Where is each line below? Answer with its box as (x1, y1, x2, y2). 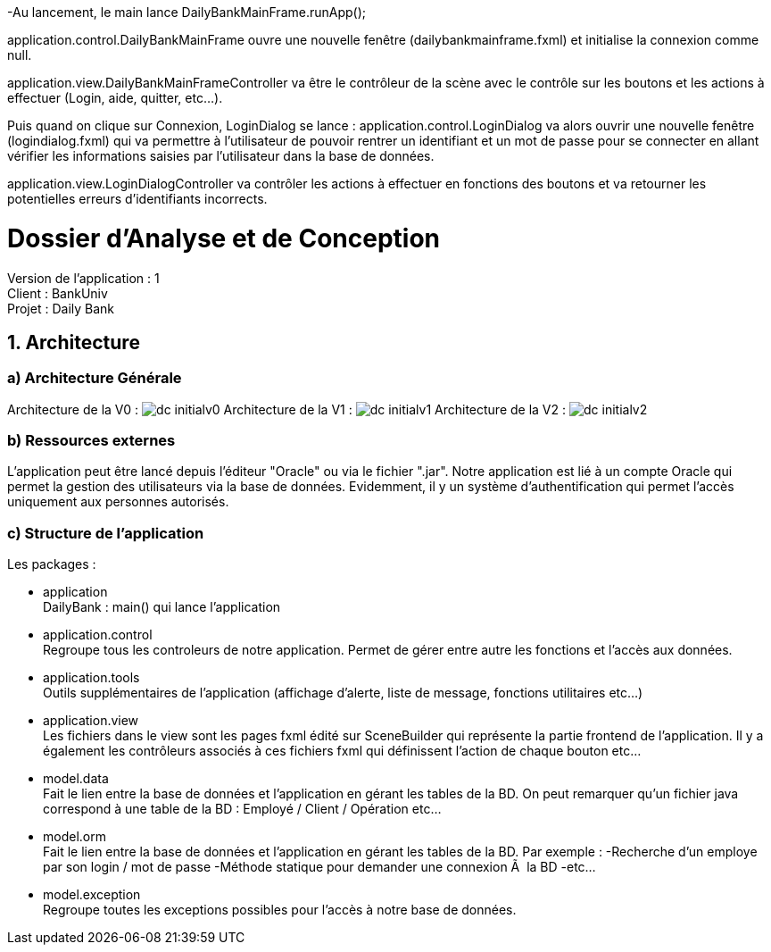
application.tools (43, 670, 140, 686)
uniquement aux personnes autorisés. (7, 494, 229, 510)
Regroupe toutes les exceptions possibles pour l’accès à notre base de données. (43, 902, 517, 918)
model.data (43, 771, 109, 787)
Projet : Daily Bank (7, 300, 115, 316)
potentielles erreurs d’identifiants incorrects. (7, 191, 268, 206)
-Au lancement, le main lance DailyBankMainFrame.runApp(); (7, 4, 367, 20)
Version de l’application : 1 (7, 270, 160, 286)
